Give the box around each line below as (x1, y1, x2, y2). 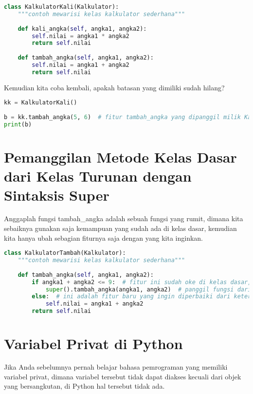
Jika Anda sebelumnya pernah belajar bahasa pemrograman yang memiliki (4, 362, 228, 372)
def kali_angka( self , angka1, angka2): (18, 25, 147, 32)
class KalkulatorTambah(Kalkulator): (4, 249, 126, 257)
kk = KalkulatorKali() (4, 99, 77, 106)
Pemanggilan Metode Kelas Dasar (4, 147, 237, 167)
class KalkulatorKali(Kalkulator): (4, 3, 119, 10)
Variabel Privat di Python (4, 333, 183, 353)
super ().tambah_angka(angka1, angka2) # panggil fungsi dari (45, 286, 252, 293)
